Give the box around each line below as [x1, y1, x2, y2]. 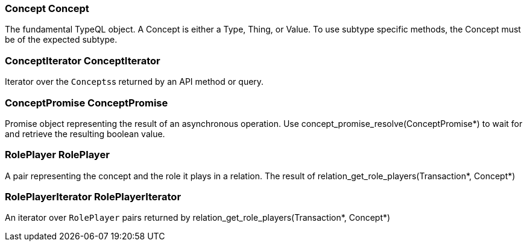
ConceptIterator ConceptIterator [5, 54, 160, 67]
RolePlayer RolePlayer [5, 149, 110, 161]
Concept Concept [5, 2, 89, 14]
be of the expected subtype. [5, 34, 118, 45]
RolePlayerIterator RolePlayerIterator [5, 191, 181, 203]
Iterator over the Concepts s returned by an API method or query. [5, 76, 264, 87]
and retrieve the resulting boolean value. [5, 128, 165, 139]
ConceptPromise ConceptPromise [5, 96, 168, 109]
